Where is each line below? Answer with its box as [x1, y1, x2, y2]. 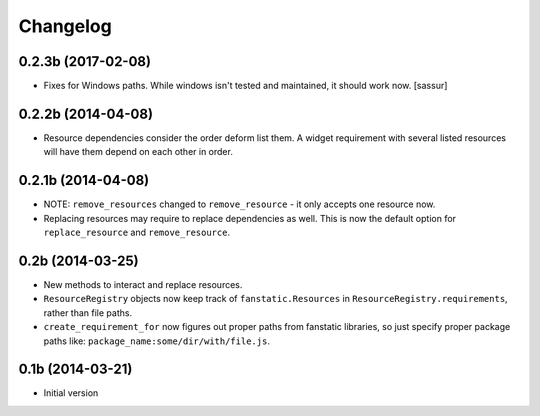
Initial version [43, 387, 99, 399]
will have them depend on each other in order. [43, 146, 234, 158]
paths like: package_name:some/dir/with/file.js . [43, 335, 270, 347]
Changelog [18, 15, 112, 37]
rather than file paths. [43, 306, 133, 319]
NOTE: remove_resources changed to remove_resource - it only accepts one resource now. [43, 198, 436, 210]
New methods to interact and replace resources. [43, 278, 243, 290]
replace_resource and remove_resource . [43, 226, 230, 239]
